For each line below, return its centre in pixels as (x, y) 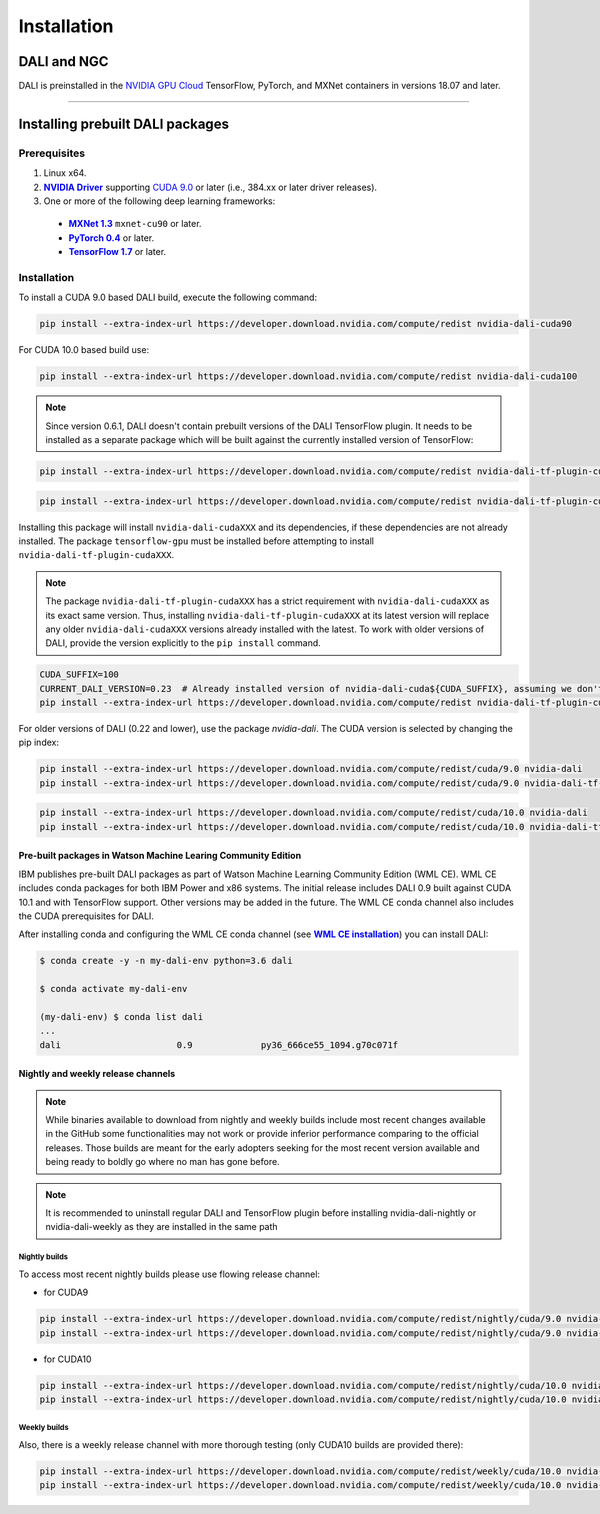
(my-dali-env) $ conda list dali (121, 1016)
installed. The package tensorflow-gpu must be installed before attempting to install (196, 541)
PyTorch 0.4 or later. (111, 237)
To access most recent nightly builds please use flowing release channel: (169, 1274)
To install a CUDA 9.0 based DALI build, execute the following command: (168, 297)
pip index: (39, 742)
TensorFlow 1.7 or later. (117, 252)
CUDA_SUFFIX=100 (79, 674)
